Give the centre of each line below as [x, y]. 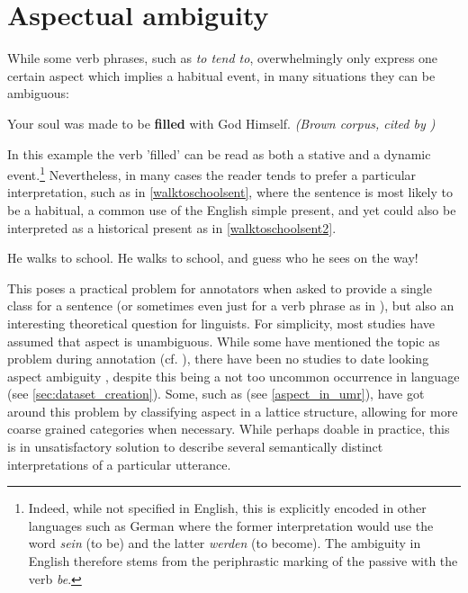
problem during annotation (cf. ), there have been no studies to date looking [218, 359]
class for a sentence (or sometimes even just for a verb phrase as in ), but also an [231, 305]
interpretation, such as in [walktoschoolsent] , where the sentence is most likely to [230, 192]
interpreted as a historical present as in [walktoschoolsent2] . [172, 227]
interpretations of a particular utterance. [119, 464]
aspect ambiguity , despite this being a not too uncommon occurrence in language [234, 376]
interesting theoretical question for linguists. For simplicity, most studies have [221, 323]
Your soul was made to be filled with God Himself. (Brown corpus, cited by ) [221, 123]
